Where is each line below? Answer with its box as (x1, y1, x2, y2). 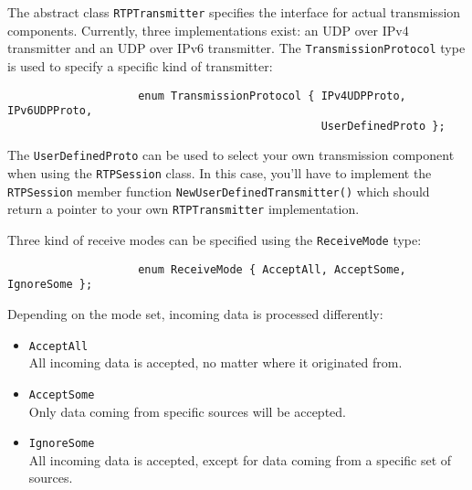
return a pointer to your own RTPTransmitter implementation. (7, 199, 360, 218)
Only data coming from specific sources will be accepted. (28, 401, 346, 421)
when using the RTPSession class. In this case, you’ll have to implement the (7, 164, 432, 183)
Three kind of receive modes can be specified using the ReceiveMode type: (7, 230, 422, 250)
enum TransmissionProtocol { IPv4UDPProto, (138, 89, 406, 102)
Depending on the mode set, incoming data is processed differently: (7, 304, 383, 324)
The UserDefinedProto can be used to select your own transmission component (7, 145, 455, 165)
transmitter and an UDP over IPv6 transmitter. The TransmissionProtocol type (7, 38, 466, 58)
